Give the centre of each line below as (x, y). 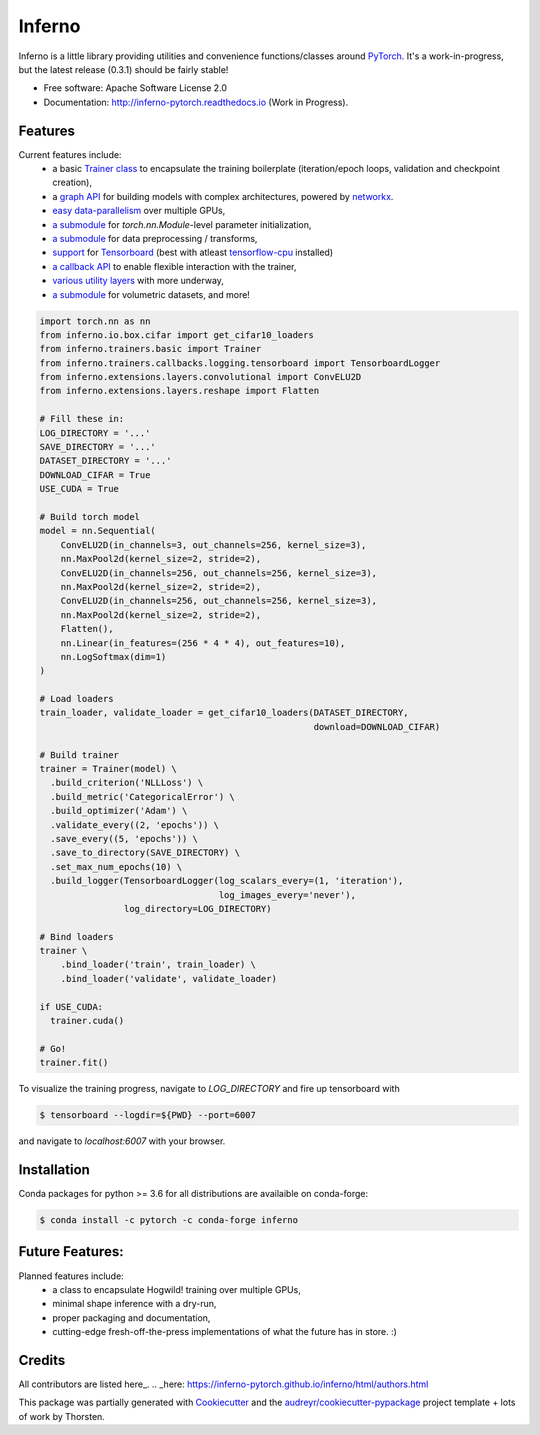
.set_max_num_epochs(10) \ (116, 866)
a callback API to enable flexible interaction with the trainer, (174, 266)
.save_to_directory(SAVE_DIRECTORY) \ (145, 853)
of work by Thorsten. (61, 1416)
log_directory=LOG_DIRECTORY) (197, 908)
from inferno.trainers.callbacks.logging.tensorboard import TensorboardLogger (240, 363)
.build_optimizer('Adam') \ (119, 811)
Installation (54, 1169)
